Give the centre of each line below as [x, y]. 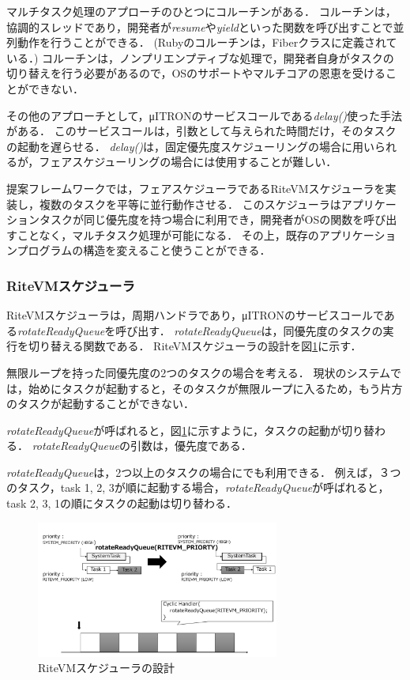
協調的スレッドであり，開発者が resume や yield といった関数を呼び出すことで [200, 26]
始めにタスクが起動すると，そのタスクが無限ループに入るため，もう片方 [215, 388]
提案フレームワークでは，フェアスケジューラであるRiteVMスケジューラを [196, 188]
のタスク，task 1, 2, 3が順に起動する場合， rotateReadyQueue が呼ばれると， [198, 487]
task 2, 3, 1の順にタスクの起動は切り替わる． [122, 503]
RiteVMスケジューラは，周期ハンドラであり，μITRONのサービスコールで [195, 315]
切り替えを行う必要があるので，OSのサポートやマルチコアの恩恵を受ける [196, 73]
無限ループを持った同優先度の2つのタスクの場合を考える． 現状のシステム [198, 372]
